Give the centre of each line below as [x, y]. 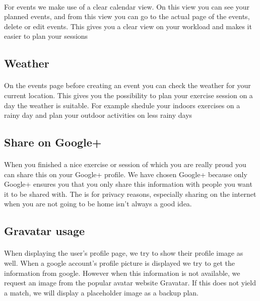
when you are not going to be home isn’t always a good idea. [98, 204]
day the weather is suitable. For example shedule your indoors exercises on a [122, 105]
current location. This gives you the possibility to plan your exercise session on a [128, 95]
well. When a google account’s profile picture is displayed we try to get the [120, 263]
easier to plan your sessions [46, 36]
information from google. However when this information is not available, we [122, 273]
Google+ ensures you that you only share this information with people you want [128, 184]
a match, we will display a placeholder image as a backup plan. [101, 292]
